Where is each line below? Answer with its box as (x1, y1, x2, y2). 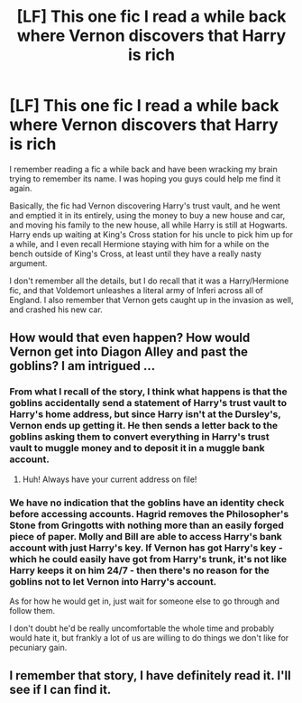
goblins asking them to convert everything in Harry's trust (9, 430, 270, 443)
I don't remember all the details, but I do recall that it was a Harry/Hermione (9, 275, 289, 286)
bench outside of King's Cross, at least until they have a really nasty (9, 248, 261, 259)
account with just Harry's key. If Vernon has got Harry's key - (9, 541, 284, 554)
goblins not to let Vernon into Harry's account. (9, 575, 217, 587)
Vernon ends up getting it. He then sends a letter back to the (9, 420, 279, 432)
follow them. (9, 605, 56, 615)
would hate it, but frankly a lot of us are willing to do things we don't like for (9, 632, 289, 643)
